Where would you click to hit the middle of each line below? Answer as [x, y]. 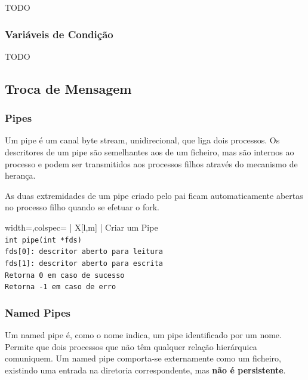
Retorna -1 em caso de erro [61, 287]
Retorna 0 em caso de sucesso [65, 275]
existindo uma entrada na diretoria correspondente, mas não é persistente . [145, 370]
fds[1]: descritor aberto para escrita [84, 263]
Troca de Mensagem [68, 88]
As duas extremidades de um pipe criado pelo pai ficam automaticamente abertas [154, 195]
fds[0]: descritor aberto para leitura [84, 252]
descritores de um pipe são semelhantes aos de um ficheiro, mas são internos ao [150, 152]
